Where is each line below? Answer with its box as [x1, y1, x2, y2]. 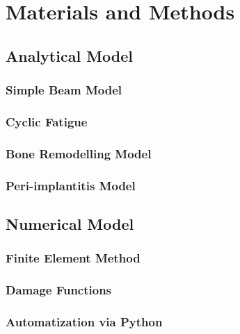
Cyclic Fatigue [6, 112, 88, 130]
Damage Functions [6, 281, 112, 299]
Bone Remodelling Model [6, 144, 152, 162]
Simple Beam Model [6, 81, 122, 99]
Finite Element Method [6, 249, 141, 267]
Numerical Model [6, 212, 134, 234]
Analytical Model [6, 44, 134, 66]
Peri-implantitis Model [6, 176, 136, 194]
